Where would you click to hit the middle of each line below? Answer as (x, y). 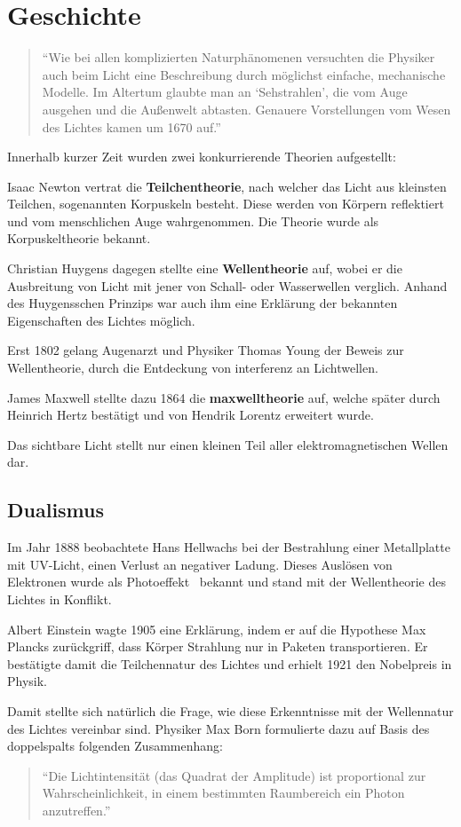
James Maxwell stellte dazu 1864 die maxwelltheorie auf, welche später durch (224, 397)
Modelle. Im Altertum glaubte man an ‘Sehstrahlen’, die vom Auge (225, 92)
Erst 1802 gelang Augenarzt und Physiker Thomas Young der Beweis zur (206, 350)
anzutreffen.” (76, 810)
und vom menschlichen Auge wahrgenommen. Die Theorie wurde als (193, 221)
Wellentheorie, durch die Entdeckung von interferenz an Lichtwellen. (193, 368)
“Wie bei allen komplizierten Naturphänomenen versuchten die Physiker (238, 57)
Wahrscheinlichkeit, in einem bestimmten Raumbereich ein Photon (223, 793)
